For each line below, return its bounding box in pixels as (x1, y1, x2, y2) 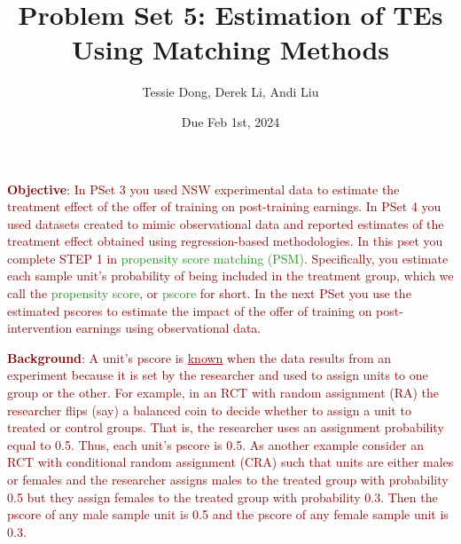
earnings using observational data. (75, 319, 262, 337)
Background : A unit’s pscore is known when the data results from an (7, 348, 392, 367)
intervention (7, 319, 73, 337)
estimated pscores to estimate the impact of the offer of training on (7, 301, 372, 319)
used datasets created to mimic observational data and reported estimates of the (7, 214, 444, 233)
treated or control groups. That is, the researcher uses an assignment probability (7, 418, 444, 437)
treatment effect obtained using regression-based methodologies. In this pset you (7, 232, 443, 250)
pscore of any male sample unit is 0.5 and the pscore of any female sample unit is (7, 505, 449, 524)
